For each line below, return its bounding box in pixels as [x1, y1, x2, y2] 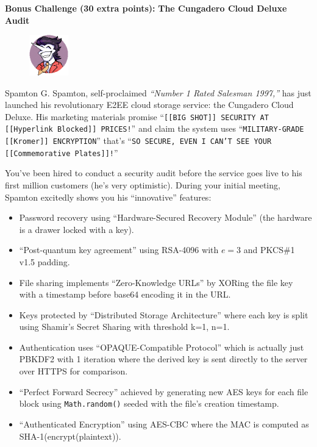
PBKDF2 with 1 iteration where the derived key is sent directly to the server [19, 352, 308, 365]
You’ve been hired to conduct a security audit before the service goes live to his [5, 166, 302, 179]
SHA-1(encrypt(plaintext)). [19, 429, 121, 442]
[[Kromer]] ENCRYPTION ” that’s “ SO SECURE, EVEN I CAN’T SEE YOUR [5, 134, 272, 147]
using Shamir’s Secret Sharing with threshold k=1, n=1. [19, 320, 230, 333]
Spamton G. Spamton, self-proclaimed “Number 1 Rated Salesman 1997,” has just [5, 86, 312, 99]
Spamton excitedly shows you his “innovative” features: [5, 190, 212, 203]
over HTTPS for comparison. [19, 365, 128, 377]
